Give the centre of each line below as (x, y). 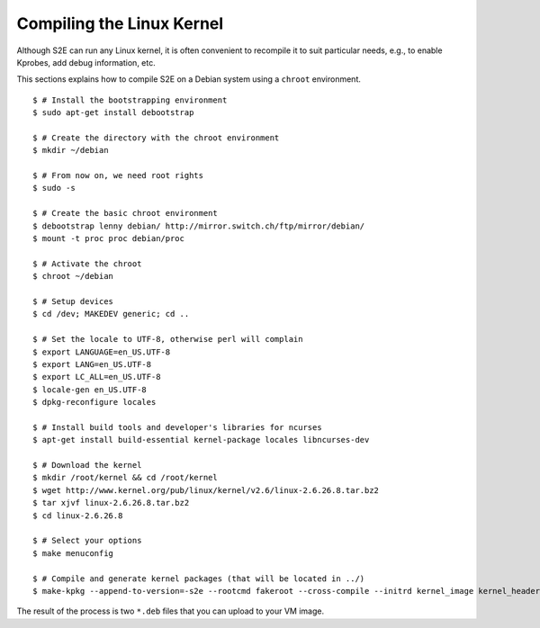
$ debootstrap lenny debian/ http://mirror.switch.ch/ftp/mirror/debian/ (199, 226)
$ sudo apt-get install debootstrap (113, 113)
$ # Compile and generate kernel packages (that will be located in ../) (199, 579)
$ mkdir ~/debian (71, 150)
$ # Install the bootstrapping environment (130, 100)
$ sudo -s (54, 188)
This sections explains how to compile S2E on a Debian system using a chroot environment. (189, 79)
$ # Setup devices (73, 301)
